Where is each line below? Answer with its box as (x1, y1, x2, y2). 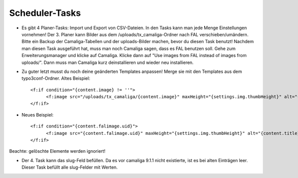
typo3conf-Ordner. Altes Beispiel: (21, 75, 90, 81)
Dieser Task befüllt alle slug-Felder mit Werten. (21, 164, 118, 171)
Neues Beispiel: (21, 112, 54, 118)
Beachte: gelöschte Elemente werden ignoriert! (9, 148, 106, 154)
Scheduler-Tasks (9, 7, 81, 18)
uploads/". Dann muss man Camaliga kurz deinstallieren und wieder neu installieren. (21, 59, 194, 65)
